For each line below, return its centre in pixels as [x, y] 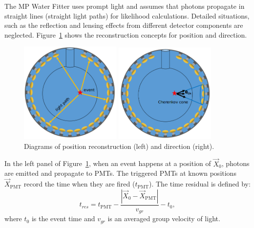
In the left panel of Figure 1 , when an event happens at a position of [108, 163]
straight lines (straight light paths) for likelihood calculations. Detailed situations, [127, 15]
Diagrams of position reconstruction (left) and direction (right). [119, 146]
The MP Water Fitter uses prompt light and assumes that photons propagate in [125, 6]
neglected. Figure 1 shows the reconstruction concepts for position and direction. [126, 34]
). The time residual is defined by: [200, 184]
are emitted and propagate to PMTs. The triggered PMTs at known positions [120, 173]
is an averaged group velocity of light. [164, 218]
